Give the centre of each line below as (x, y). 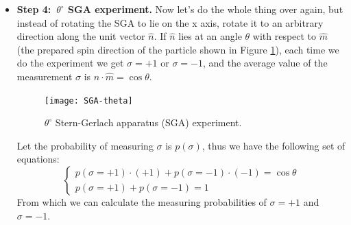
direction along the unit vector (81, 36)
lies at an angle (210, 36)
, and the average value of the (265, 63)
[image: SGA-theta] (88, 100)
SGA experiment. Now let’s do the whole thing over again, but (206, 9)
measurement (45, 76)
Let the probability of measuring (85, 145)
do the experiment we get (70, 63)
